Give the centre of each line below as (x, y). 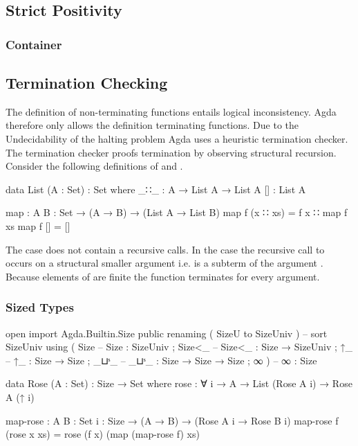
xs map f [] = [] (38, 225)
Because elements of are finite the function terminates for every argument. (163, 276)
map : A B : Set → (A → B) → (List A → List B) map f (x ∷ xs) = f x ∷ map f (177, 212)
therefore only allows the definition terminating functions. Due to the (152, 125)
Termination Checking (87, 83)
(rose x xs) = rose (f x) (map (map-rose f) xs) (103, 434)
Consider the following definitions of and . (94, 166)
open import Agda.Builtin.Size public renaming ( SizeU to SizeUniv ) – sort (167, 333)
